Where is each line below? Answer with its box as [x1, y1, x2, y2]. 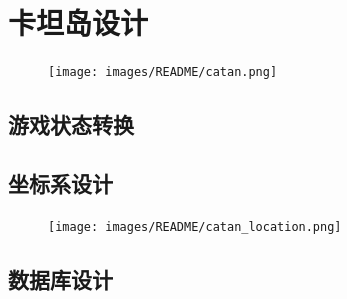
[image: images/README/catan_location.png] [48, 219, 342, 234]
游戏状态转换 [8, 109, 134, 140]
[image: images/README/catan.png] [48, 65, 278, 80]
